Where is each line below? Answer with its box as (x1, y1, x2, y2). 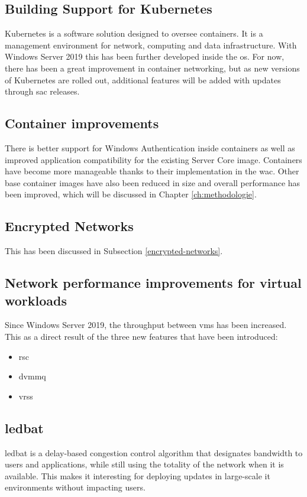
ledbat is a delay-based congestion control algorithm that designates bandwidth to (5, 446, 303, 459)
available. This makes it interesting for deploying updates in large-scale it (5, 469, 270, 482)
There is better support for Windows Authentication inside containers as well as (5, 141, 295, 154)
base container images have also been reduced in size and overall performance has (5, 176, 300, 189)
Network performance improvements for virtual (5, 274, 302, 292)
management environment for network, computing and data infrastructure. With (5, 38, 297, 51)
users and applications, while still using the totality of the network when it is (5, 458, 284, 470)
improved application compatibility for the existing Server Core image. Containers (5, 153, 302, 165)
